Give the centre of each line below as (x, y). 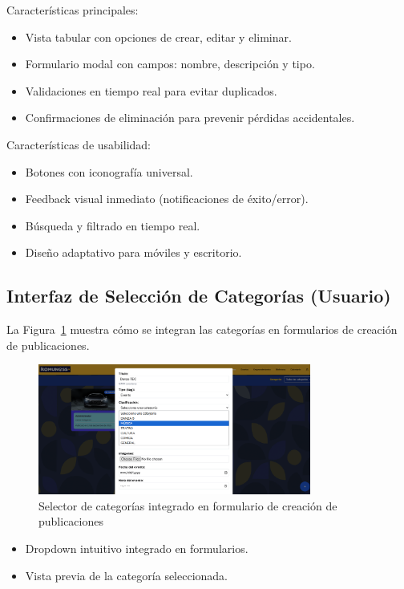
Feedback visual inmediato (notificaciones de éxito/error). (167, 199)
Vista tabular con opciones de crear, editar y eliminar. (158, 37)
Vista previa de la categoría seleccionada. (127, 575)
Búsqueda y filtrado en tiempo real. (113, 225)
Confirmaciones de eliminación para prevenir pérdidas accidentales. (190, 118)
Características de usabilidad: (79, 144)
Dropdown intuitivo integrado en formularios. (137, 548)
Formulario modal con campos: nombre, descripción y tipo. (170, 64)
